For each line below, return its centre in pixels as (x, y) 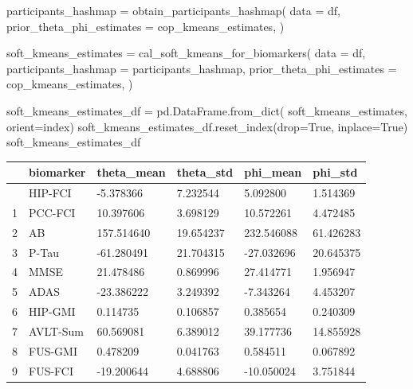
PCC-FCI (52, 212)
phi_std (335, 172)
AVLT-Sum (57, 331)
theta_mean (131, 172)
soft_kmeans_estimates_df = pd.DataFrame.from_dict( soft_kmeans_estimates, (207, 110)
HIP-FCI (50, 193)
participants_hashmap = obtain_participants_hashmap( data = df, (173, 10)
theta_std (205, 172)
